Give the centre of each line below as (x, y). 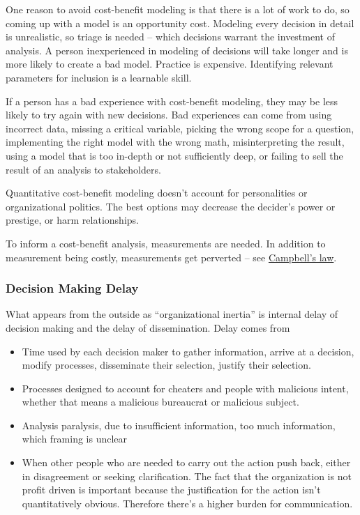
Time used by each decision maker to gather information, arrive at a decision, (188, 351)
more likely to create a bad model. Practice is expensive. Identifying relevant (170, 64)
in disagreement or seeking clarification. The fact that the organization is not (187, 476)
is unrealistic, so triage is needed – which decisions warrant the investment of (170, 37)
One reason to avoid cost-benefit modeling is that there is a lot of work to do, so (178, 9)
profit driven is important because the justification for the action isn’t (171, 490)
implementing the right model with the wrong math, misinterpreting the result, (175, 142)
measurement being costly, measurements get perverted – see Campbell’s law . (171, 257)
